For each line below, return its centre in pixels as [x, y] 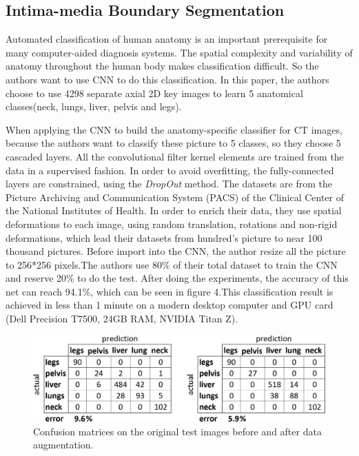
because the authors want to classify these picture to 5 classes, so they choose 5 [173, 143]
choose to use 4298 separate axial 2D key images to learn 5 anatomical [154, 93]
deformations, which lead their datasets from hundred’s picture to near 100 [164, 237]
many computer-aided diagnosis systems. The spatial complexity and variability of [179, 52]
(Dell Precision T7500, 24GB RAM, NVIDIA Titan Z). [122, 319]
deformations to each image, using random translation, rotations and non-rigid [172, 224]
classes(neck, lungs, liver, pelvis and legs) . [94, 106]
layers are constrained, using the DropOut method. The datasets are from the [169, 184]
